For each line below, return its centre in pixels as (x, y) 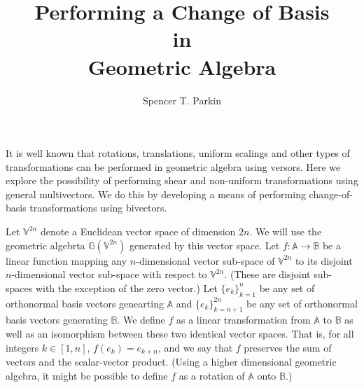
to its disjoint (324, 260)
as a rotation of (212, 375)
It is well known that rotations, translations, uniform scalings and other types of (178, 153)
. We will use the (286, 231)
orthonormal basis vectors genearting (85, 303)
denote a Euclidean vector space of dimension (138, 231)
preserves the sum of (288, 347)
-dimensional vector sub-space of (205, 260)
